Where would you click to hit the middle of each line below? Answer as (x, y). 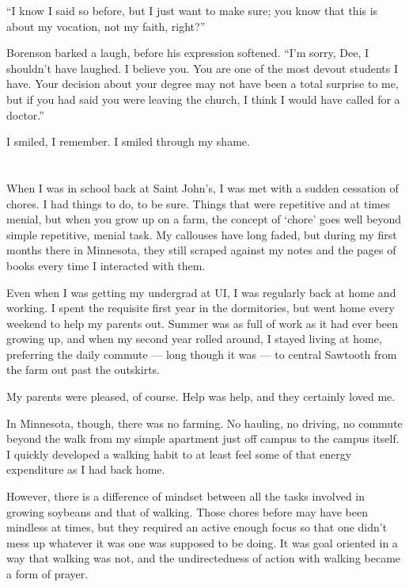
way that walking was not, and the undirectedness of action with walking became (204, 558)
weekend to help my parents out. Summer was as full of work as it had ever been (203, 323)
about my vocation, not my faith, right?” (106, 26)
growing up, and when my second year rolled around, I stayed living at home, (194, 339)
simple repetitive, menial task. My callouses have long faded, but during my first (202, 234)
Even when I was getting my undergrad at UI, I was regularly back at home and (201, 292)
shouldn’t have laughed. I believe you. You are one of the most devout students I (203, 68)
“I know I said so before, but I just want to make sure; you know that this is (192, 10)
